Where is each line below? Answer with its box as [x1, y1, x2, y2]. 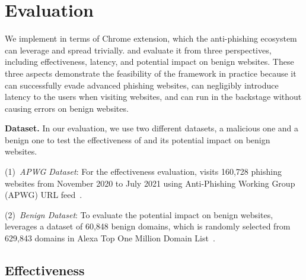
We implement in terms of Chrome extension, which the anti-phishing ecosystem [5, 32, 297, 45]
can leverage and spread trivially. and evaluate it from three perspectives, [5, 43, 272, 56]
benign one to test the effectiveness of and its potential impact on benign [5, 133, 270, 146]
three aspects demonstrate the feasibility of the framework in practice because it [5, 67, 297, 79]
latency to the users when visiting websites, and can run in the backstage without [5, 90, 302, 103]
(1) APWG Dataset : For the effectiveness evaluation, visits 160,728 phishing [5, 165, 282, 178]
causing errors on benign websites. [5, 102, 129, 114]
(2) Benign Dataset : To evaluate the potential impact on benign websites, [5, 208, 273, 221]
